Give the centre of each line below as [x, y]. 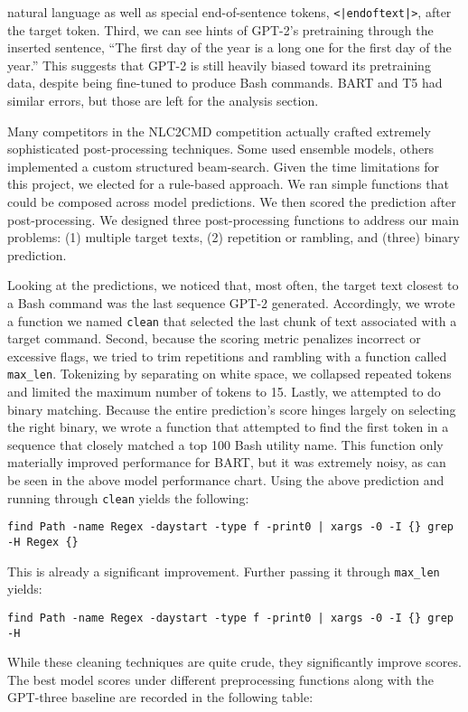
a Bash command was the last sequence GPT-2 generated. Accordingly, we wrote [231, 302]
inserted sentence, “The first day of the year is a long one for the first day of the [229, 47]
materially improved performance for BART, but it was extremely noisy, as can [227, 462]
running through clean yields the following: [128, 497]
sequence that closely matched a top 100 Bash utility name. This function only [225, 444]
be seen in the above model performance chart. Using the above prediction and [226, 480]
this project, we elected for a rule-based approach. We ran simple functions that [228, 184]
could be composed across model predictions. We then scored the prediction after [232, 201]
